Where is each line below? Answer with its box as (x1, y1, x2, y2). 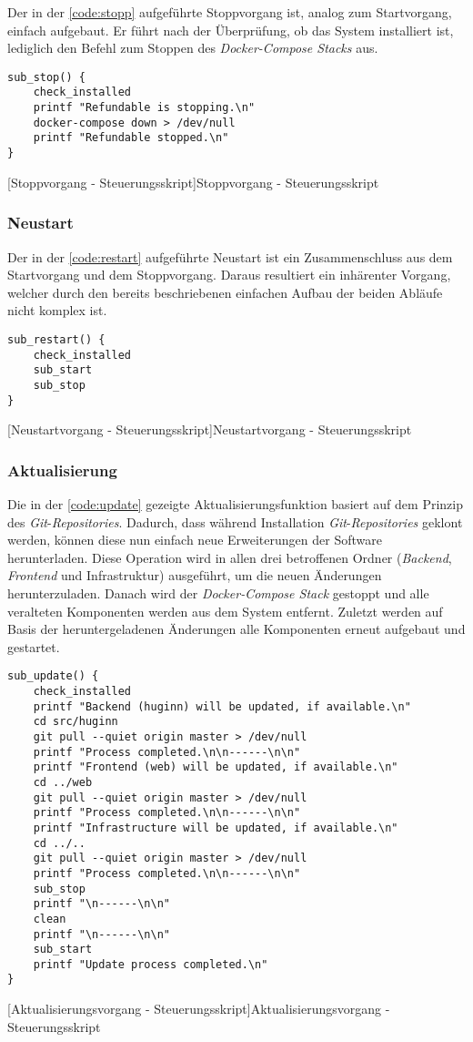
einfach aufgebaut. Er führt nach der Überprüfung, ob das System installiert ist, (7, 20, 454, 39)
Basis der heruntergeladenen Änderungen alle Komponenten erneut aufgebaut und (7, 619, 466, 638)
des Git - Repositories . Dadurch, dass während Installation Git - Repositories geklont (7, 512, 463, 531)
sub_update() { (7, 669, 99, 683)
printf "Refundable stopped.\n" (33, 131, 229, 145)
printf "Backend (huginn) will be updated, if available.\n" (33, 700, 411, 713)
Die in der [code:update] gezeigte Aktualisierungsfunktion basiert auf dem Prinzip (7, 495, 463, 513)
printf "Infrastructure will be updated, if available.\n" (33, 821, 398, 834)
